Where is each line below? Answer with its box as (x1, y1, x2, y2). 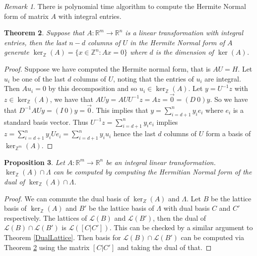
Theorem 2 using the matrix (4, 242, 90, 252)
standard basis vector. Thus (4, 116, 88, 127)
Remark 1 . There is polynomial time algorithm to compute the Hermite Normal (4, 1, 246, 11)
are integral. (204, 73, 241, 84)
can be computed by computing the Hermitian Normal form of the (53, 167, 252, 177)
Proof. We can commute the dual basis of (4, 193, 129, 203)
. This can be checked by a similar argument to (109, 222, 253, 233)
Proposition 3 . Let (4, 157, 65, 167)
